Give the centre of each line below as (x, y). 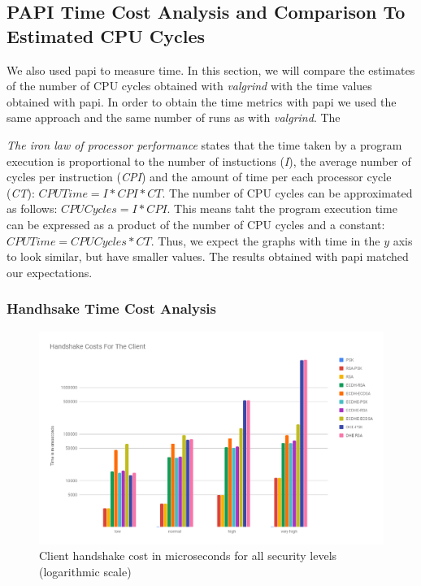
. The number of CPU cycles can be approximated (287, 192)
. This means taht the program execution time (282, 208)
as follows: (32, 208)
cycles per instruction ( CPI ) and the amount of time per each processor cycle (199, 177)
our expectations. (50, 272)
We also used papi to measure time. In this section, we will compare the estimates (211, 69)
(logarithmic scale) (85, 571)
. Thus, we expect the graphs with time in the (265, 240)
